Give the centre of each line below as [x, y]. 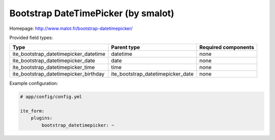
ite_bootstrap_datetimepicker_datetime [59, 54]
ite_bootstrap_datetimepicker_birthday [58, 74]
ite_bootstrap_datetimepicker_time [54, 67]
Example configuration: [34, 83]
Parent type [126, 47]
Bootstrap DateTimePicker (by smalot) [92, 13]
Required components [227, 47]
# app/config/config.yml [51, 97]
